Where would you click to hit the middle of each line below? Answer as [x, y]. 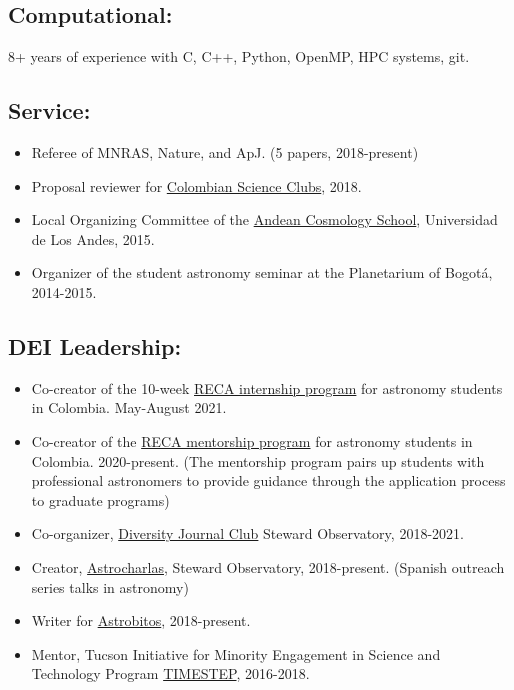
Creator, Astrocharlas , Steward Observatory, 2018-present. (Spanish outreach [268, 566]
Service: [49, 110]
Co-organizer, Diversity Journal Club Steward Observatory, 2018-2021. [247, 533]
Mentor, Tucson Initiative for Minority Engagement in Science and [236, 653]
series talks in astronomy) [110, 586]
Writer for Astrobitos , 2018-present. [141, 620]
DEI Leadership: [95, 345]
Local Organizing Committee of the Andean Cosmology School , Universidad [264, 219]
